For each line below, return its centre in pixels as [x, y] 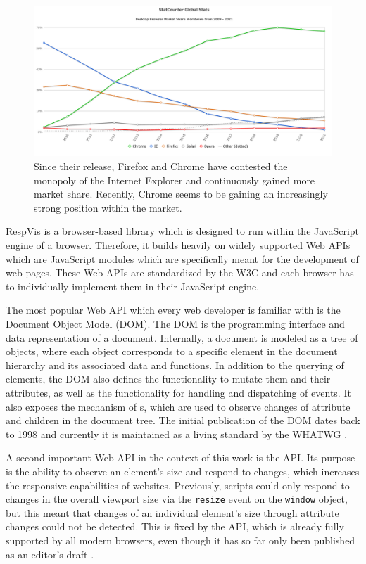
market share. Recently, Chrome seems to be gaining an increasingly [181, 194]
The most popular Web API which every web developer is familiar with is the [173, 310]
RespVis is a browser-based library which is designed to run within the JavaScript [183, 231]
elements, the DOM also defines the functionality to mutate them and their [168, 379]
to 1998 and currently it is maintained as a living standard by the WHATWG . [177, 434]
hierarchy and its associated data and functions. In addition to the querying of [175, 365]
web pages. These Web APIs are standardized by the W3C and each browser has [180, 273]
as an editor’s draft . [50, 554]
